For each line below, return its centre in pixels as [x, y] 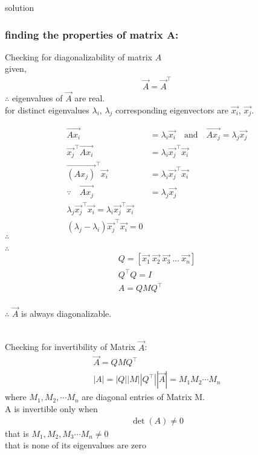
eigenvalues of [37, 97]
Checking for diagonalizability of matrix [79, 56]
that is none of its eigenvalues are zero [76, 445]
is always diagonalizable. [66, 313]
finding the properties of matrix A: [92, 34]
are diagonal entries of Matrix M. [143, 397]
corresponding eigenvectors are [172, 110]
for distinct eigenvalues [47, 110]
